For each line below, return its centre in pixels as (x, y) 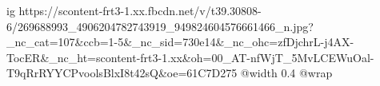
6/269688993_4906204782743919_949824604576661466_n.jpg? (160, 26)
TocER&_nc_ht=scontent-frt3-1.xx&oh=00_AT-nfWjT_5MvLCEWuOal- (190, 57)
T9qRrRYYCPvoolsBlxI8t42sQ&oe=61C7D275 (122, 73)
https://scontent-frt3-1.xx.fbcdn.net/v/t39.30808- (140, 10)
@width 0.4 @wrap (286, 73)
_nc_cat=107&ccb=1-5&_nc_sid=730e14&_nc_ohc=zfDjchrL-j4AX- (180, 42)
